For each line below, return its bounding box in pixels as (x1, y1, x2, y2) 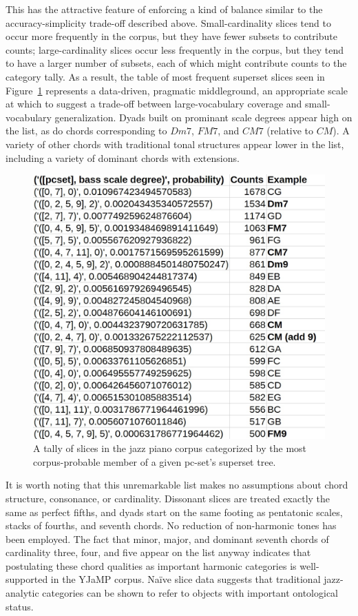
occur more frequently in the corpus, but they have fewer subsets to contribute (6, 29, 337, 43)
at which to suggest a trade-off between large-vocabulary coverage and (6, 96, 302, 111)
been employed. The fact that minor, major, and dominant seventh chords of (6, 531, 329, 546)
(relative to (266, 123, 314, 138)
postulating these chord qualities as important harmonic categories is (6, 558, 297, 573)
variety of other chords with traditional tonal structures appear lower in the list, (6, 136, 344, 151)
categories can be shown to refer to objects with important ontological (42, 586, 338, 600)
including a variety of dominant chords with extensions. (6, 150, 240, 165)
